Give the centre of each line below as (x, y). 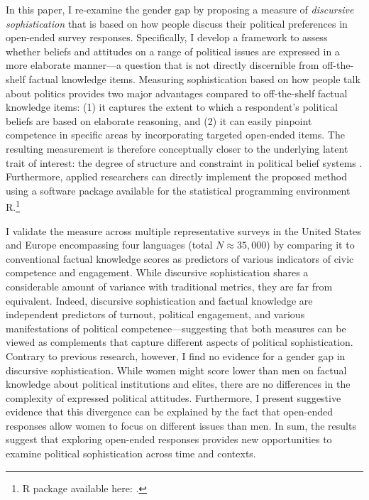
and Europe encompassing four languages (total (109, 245)
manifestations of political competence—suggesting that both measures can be (176, 328)
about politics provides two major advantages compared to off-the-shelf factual (177, 93)
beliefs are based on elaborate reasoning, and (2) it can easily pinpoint (159, 120)
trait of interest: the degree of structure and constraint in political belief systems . (184, 162)
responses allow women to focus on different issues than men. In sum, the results (181, 425)
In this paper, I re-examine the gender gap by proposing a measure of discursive (180, 9)
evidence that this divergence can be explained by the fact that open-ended (169, 412)
